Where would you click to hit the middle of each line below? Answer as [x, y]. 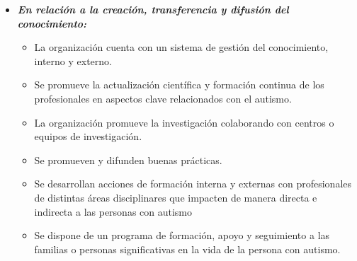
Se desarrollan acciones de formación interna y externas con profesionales [193, 184]
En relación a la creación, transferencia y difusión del [153, 9]
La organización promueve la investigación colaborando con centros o [184, 122]
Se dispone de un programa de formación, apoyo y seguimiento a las [182, 235]
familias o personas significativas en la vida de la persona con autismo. [187, 249]
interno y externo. [73, 60]
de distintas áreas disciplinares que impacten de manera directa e [176, 197]
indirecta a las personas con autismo [113, 211]
